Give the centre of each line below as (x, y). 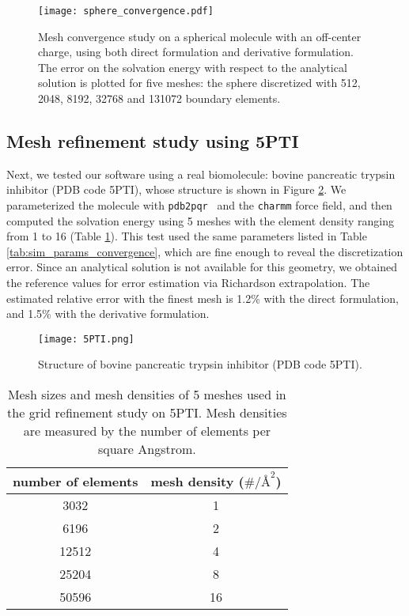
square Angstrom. (147, 449)
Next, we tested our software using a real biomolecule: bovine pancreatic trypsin (201, 174)
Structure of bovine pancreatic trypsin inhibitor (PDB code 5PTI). (200, 364)
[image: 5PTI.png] (86, 339)
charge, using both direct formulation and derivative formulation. (196, 52)
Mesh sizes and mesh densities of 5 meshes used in (147, 395)
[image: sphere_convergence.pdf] (126, 11)
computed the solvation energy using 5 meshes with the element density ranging (201, 220)
